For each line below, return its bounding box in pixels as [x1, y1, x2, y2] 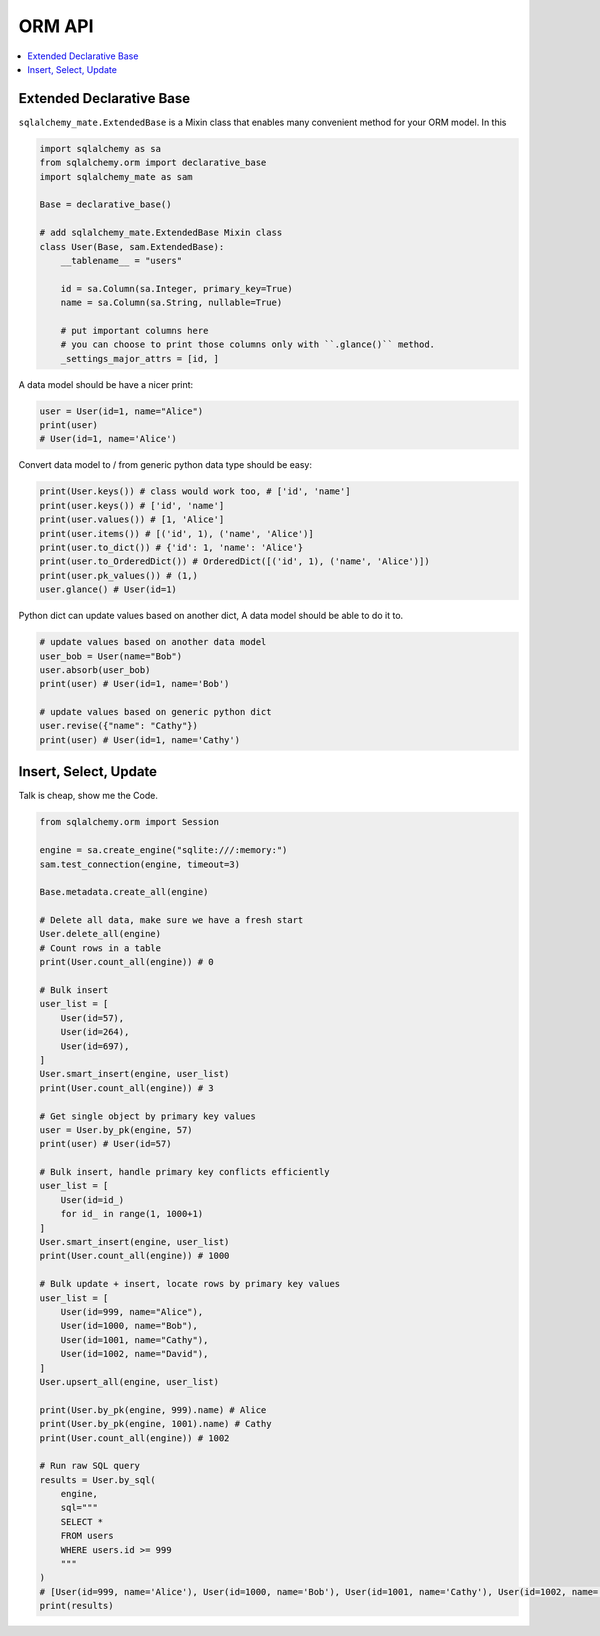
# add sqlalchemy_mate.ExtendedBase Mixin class [39, 227, 283, 239]
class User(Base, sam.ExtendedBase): [39, 241, 225, 252]
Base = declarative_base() [39, 199, 172, 210]
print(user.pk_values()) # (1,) [39, 570, 199, 581]
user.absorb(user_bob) [39, 664, 151, 675]
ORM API [18, 15, 94, 37]
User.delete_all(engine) [39, 928, 162, 940]
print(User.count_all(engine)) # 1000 [39, 1250, 230, 1262]
